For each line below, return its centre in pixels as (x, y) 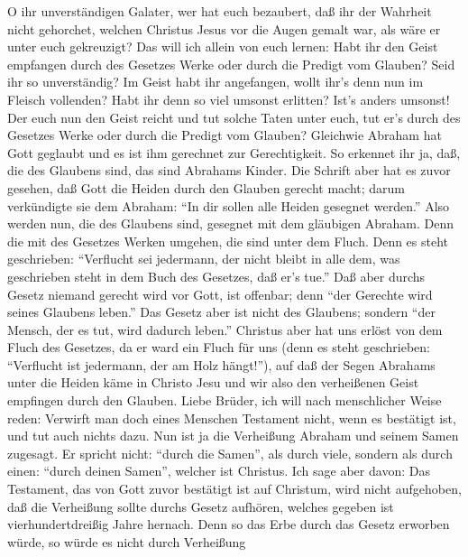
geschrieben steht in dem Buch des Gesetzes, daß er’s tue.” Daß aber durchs (216, 276)
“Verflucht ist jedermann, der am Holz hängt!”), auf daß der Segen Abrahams (221, 364)
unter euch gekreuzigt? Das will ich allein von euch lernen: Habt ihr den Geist (223, 46)
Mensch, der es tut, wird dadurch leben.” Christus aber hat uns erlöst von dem (225, 329)
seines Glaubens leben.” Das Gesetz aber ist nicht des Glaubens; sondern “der (221, 312)
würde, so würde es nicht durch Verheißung (127, 541)
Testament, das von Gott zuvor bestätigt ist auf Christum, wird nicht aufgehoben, (234, 489)
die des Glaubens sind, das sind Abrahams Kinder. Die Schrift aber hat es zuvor (229, 170)
